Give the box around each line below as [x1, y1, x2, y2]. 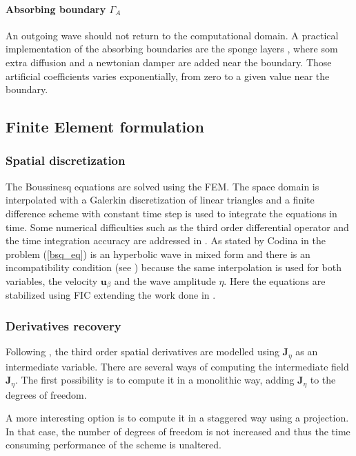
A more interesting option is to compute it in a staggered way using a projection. [6, 410, 349, 425]
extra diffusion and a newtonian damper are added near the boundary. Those [6, 54, 332, 69]
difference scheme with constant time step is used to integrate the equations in [6, 206, 337, 220]
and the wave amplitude [114, 273, 216, 288]
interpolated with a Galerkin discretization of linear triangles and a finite [6, 192, 315, 207]
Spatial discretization [6, 152, 126, 169]
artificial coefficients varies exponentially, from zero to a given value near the [6, 68, 330, 83]
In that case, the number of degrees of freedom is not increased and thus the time [6, 424, 350, 438]
